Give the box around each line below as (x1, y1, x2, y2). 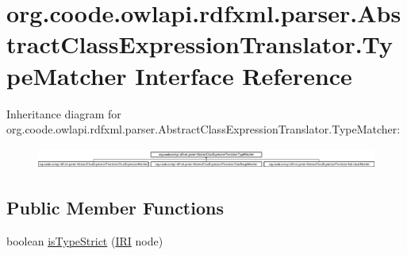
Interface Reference (135, 59, 352, 91)
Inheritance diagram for (6, 105, 121, 122)
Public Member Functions (6, 195, 224, 219)
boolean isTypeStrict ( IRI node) (6, 232, 163, 249)
